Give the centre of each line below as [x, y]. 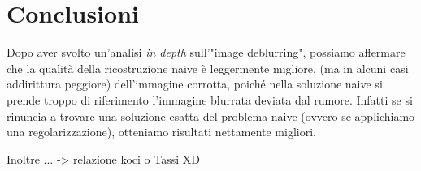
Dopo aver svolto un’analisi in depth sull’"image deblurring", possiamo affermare [206, 52]
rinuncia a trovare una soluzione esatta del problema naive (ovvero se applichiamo [211, 115]
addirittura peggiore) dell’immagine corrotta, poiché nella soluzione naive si [195, 84]
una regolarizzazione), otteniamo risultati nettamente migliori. [161, 132]
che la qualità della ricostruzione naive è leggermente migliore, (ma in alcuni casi [208, 68]
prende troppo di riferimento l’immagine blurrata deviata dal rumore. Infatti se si [210, 99]
